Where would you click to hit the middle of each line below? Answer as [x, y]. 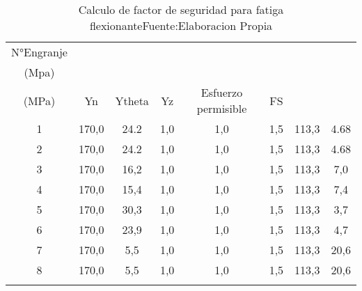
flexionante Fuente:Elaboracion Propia [181, 25]
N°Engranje [39, 52]
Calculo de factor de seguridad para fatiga [181, 9]
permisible [222, 108]
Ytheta [132, 100]
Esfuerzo [222, 92]
